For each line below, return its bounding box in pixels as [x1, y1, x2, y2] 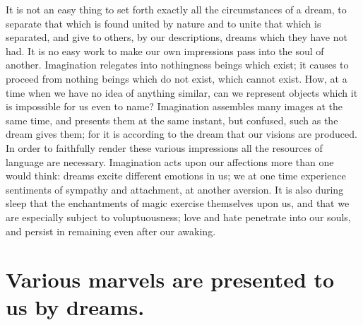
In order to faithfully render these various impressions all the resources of [6, 140, 323, 155]
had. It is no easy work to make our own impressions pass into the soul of [6, 43, 324, 58]
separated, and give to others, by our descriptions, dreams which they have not [6, 30, 347, 45]
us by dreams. [6, 292, 145, 321]
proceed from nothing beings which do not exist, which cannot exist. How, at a [6, 71, 347, 85]
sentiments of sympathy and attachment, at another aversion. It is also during [6, 182, 344, 196]
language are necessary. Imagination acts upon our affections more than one [6, 154, 334, 169]
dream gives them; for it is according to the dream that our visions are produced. [6, 126, 357, 141]
